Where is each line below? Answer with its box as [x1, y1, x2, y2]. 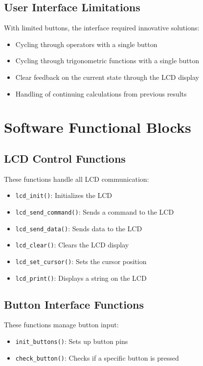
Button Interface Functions [4, 296, 144, 312]
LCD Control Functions [4, 150, 126, 166]
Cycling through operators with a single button [15, 39, 158, 49]
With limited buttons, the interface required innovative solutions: [4, 23, 200, 33]
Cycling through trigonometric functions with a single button [15, 55, 200, 66]
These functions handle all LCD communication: [4, 173, 149, 184]
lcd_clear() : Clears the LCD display [15, 240, 129, 250]
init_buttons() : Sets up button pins [15, 336, 128, 346]
